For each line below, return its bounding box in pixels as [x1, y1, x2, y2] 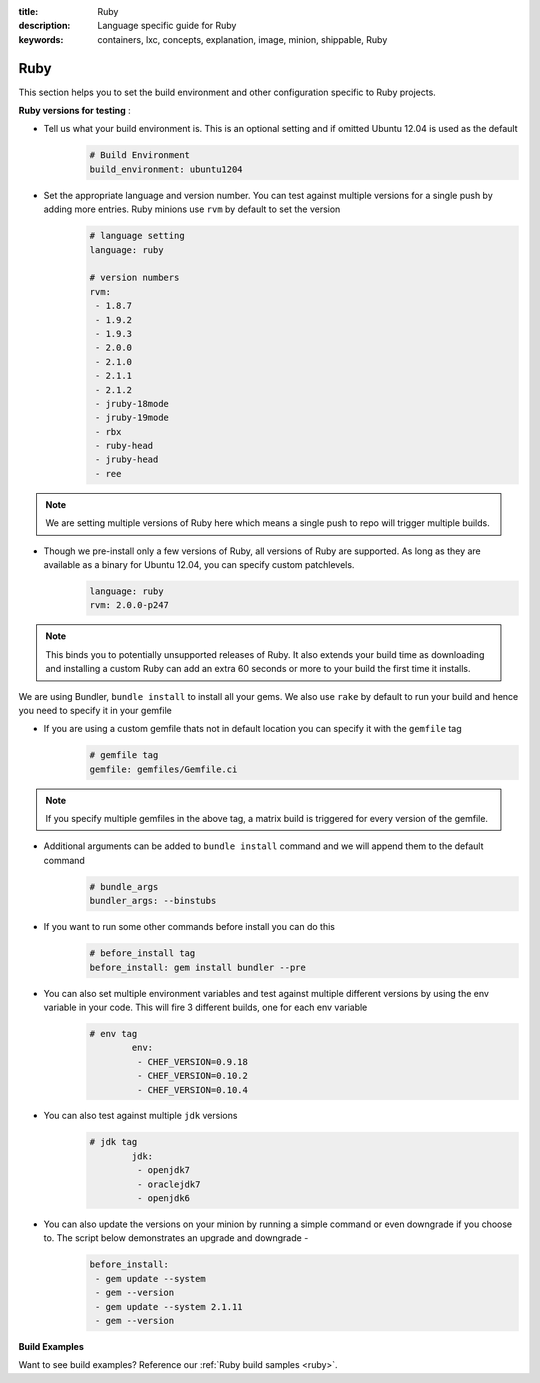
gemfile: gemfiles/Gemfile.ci [89, 763, 238, 775]
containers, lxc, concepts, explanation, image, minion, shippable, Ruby [97, 33, 388, 45]
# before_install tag [89, 948, 196, 959]
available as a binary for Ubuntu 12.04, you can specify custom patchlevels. [43, 559, 355, 570]
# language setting [89, 230, 185, 242]
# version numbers [89, 272, 180, 284]
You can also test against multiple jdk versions [43, 1110, 238, 1122]
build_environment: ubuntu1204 [89, 163, 244, 175]
